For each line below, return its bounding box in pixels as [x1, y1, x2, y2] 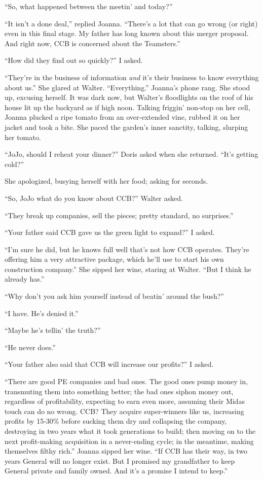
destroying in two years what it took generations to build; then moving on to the [5, 426, 256, 436]
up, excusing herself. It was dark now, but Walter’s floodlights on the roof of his [5, 92, 253, 102]
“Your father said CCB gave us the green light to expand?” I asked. [5, 227, 215, 237]
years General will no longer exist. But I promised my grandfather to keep [5, 455, 235, 466]
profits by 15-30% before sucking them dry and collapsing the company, [5, 416, 227, 426]
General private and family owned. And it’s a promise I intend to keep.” [5, 465, 228, 476]
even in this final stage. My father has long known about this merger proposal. [5, 28, 249, 39]
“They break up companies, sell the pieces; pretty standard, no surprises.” [5, 210, 234, 220]
